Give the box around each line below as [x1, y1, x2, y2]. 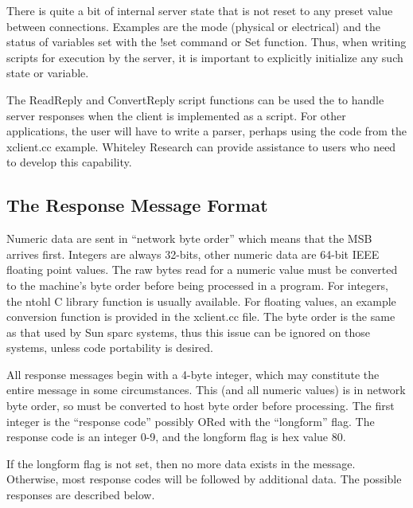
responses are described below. [6, 487, 155, 503]
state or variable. [6, 64, 89, 81]
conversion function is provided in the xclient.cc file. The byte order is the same [6, 308, 395, 325]
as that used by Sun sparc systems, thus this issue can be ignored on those [6, 323, 371, 340]
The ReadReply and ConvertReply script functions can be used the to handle [6, 91, 384, 107]
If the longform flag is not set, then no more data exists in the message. [6, 455, 356, 471]
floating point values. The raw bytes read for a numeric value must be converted [6, 261, 398, 278]
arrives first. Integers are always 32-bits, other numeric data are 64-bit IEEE [6, 245, 380, 262]
